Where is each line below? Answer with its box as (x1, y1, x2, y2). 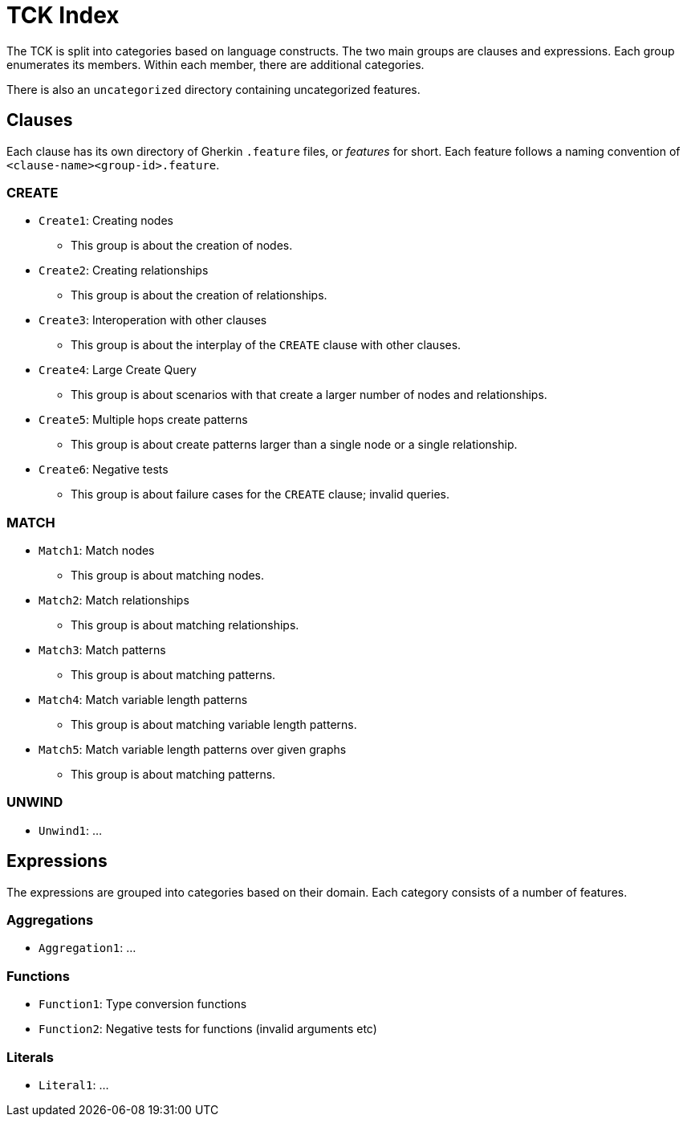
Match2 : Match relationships (39, 593, 189, 608)
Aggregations (6, 912, 94, 929)
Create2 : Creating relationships (39, 263, 209, 278)
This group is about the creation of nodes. (71, 238, 293, 253)
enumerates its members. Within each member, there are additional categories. (6, 57, 425, 71)
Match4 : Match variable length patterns (39, 693, 248, 707)
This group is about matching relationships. (71, 618, 299, 633)
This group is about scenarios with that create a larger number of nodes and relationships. (71, 388, 547, 402)
